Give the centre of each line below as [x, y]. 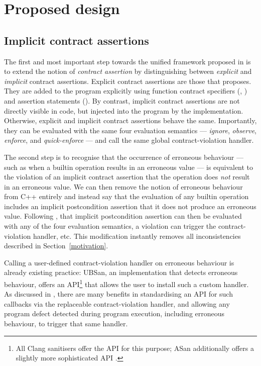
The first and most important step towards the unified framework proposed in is [127, 61]
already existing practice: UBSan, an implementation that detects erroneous [121, 272]
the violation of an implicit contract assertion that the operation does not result [127, 177]
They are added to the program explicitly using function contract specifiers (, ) [126, 91]
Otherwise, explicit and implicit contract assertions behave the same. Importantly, [130, 120]
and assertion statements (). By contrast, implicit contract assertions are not [122, 100]
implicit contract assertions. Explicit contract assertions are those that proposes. [128, 81]
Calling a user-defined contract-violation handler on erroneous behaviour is [119, 262]
